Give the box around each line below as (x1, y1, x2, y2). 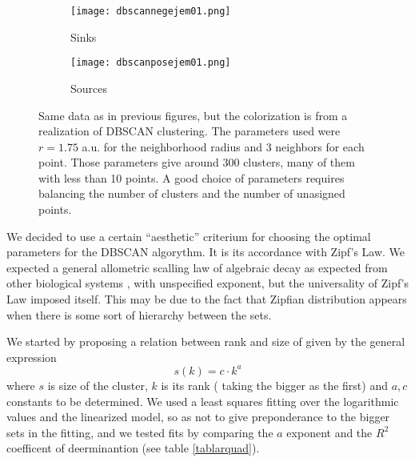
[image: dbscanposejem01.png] (70, 57, 231, 69)
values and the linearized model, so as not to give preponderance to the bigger (6, 408, 390, 425)
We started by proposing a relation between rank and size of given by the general (6, 333, 405, 350)
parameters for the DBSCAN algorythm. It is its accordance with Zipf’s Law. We (6, 243, 405, 260)
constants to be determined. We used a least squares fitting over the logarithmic (6, 392, 399, 409)
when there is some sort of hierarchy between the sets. (6, 306, 272, 323)
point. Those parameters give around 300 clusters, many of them (38, 154, 355, 171)
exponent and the (286, 424, 373, 440)
